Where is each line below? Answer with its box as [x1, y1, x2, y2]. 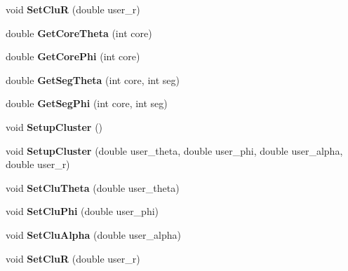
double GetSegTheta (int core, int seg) [6, 72, 180, 87]
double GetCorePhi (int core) [6, 49, 140, 64]
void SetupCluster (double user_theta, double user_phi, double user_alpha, [6, 143, 343, 158]
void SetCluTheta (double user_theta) [6, 180, 180, 195]
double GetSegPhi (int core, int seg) [6, 96, 168, 111]
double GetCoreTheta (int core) [6, 25, 152, 40]
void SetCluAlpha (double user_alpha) [6, 227, 181, 242]
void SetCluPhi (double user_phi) [6, 204, 159, 218]
